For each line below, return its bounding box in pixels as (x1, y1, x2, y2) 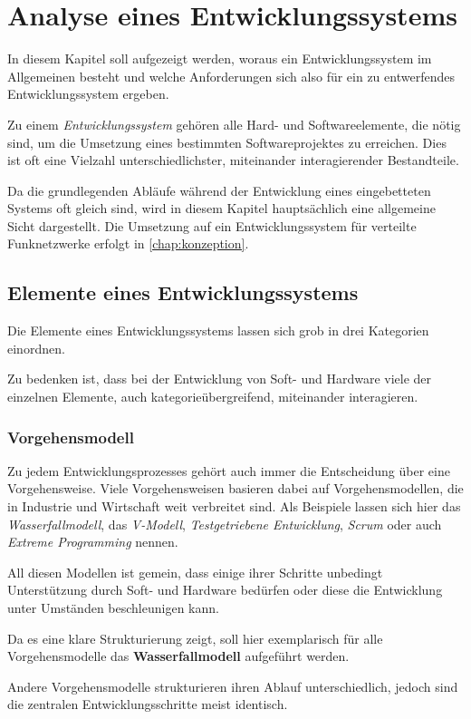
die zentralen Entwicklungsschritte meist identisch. (7, 695, 288, 714)
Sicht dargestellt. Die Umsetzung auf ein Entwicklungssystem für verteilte (7, 216, 417, 235)
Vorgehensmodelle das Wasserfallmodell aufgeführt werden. (7, 646, 350, 666)
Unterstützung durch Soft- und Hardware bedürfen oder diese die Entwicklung (7, 580, 443, 599)
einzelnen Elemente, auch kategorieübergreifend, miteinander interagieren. (7, 387, 418, 406)
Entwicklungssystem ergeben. (7, 84, 169, 103)
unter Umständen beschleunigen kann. (7, 598, 219, 617)
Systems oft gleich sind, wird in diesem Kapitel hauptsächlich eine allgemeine (7, 199, 436, 218)
